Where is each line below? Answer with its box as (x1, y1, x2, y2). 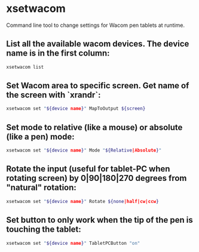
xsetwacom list (6, 64, 44, 70)
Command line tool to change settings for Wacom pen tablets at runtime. (6, 21, 185, 29)
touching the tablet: (6, 225, 82, 235)
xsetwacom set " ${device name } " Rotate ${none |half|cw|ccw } (6, 198, 160, 204)
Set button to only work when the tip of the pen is (6, 215, 193, 225)
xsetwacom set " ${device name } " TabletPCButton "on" (6, 240, 140, 246)
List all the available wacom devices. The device (6, 39, 189, 49)
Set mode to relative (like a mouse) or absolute (6, 122, 183, 133)
